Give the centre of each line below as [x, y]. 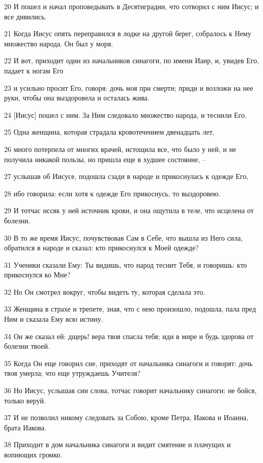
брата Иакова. [25, 427]
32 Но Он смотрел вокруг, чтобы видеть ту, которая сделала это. [105, 291]
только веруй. [25, 400]
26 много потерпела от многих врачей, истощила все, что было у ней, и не [120, 149]
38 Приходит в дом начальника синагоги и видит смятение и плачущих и [118, 444]
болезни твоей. [27, 346]
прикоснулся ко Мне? [37, 275]
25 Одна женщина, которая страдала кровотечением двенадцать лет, [109, 132]
